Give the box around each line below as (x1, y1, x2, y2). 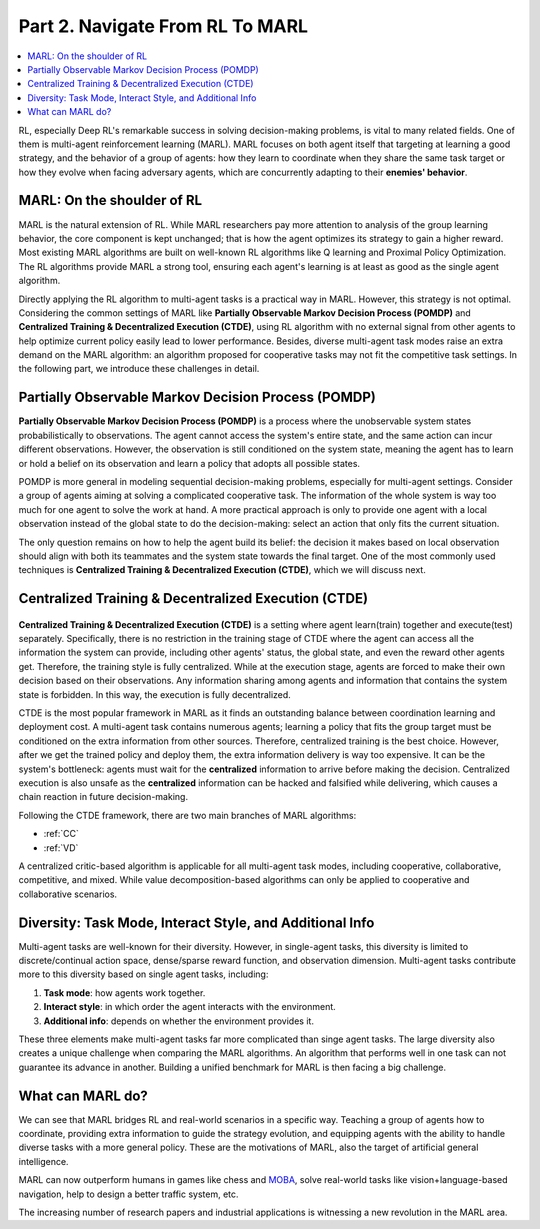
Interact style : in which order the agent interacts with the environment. (43, 1001, 337, 1013)
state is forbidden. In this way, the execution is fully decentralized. (18, 688, 292, 700)
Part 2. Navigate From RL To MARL (18, 15, 309, 37)
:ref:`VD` (43, 841, 79, 854)
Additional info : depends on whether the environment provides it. (43, 1015, 315, 1027)
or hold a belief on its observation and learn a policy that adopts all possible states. (18, 457, 360, 469)
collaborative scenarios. (18, 888, 118, 900)
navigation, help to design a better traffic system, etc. (18, 1188, 239, 1200)
